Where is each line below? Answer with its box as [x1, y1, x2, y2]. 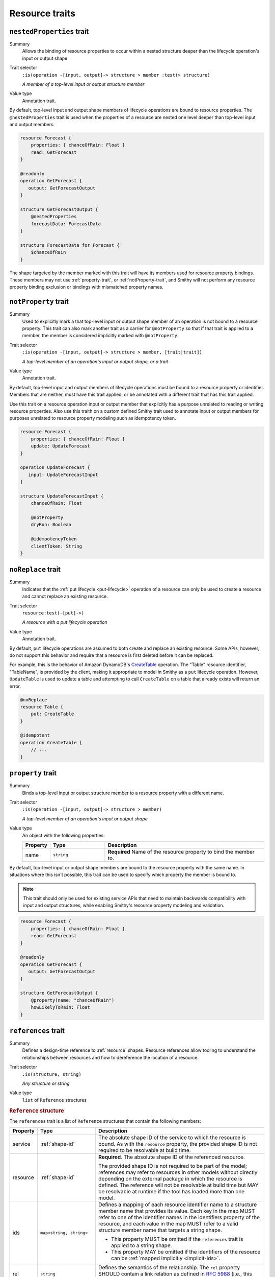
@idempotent [20, 732, 50, 738]
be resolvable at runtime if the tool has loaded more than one [98, 1188, 245, 1195]
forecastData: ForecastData [31, 221, 101, 227]
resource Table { [20, 704, 64, 710]
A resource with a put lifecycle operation [22, 619, 108, 625]
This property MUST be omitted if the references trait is [111, 1236, 243, 1243]
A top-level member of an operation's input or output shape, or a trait [22, 358, 168, 365]
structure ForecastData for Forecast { [20, 242, 120, 248]
